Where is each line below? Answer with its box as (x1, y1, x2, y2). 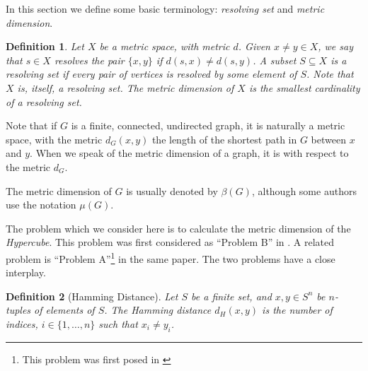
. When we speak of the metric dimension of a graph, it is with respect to (30, 146, 349, 160)
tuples (6, 302, 31, 317)
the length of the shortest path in (151, 131, 297, 146)
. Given (238, 39, 270, 54)
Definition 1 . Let (6, 39, 84, 54)
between (311, 131, 346, 146)
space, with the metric (6, 131, 103, 146)
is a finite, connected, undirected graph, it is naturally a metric (71, 118, 345, 133)
